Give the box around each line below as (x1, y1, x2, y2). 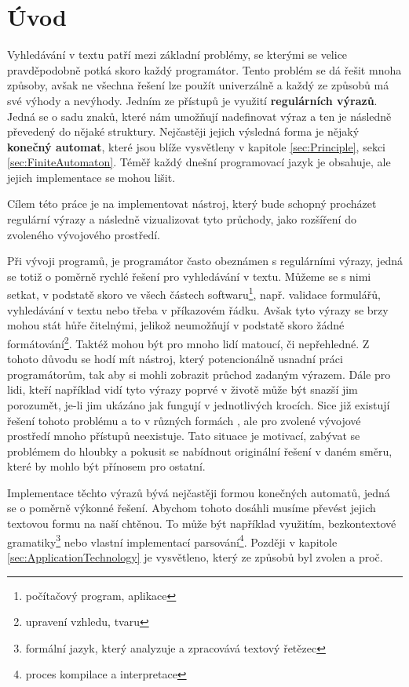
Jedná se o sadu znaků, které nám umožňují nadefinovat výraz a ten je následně (7, 107, 392, 124)
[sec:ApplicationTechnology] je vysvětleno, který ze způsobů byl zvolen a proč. (7, 548, 383, 565)
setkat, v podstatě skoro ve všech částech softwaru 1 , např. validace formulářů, (7, 284, 381, 303)
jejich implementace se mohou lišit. (7, 169, 176, 185)
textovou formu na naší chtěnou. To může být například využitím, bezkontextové (7, 515, 396, 532)
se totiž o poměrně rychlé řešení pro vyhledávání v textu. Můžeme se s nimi (7, 267, 371, 284)
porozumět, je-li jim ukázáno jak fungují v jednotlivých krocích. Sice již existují (7, 396, 390, 413)
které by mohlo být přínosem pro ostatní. (7, 458, 206, 474)
